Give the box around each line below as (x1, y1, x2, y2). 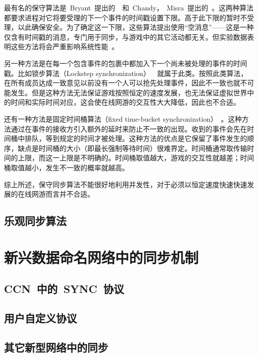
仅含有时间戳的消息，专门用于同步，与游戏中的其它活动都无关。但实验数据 (4, 31, 247, 42)
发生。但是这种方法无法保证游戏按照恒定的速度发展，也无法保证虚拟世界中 (10, 87, 254, 97)
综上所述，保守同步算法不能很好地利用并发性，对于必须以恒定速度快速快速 (4, 179, 247, 189)
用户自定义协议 (4, 310, 77, 326)
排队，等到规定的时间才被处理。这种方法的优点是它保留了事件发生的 (24, 133, 247, 143)
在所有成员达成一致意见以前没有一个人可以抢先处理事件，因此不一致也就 (4, 77, 240, 88)
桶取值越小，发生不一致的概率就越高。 (4, 162, 129, 172)
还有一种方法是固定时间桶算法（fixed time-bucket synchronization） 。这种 (4, 113, 242, 124)
